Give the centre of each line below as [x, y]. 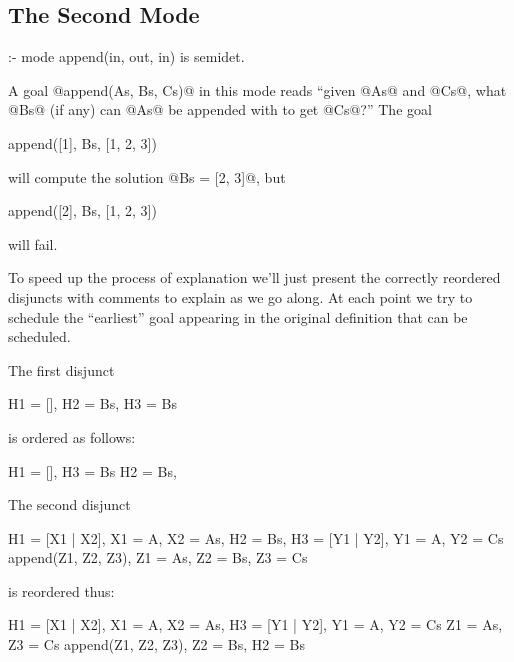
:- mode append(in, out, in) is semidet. [126, 56]
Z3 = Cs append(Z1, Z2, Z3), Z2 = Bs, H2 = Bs [156, 644]
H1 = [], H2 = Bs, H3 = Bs [92, 403]
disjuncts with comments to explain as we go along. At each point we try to [240, 296]
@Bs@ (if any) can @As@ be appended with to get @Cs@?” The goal [220, 109]
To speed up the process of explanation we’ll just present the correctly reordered [254, 277]
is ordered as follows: [72, 436]
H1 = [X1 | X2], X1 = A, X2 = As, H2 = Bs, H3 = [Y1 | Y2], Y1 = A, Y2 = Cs [256, 537]
